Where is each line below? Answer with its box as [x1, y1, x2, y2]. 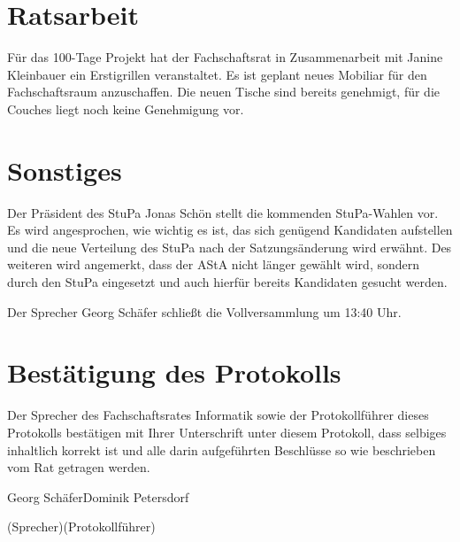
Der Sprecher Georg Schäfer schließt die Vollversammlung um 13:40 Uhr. [7, 302, 402, 321]
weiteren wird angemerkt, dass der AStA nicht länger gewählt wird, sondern [7, 255, 420, 274]
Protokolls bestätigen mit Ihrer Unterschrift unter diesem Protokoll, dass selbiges [7, 422, 447, 441]
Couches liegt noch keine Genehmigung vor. [7, 99, 244, 118]
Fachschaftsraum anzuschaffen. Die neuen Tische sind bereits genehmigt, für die [7, 82, 441, 101]
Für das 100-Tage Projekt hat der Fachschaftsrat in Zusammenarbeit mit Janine [7, 48, 443, 66]
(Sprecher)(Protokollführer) [7, 517, 156, 536]
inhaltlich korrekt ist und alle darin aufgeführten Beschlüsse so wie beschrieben [7, 440, 436, 459]
